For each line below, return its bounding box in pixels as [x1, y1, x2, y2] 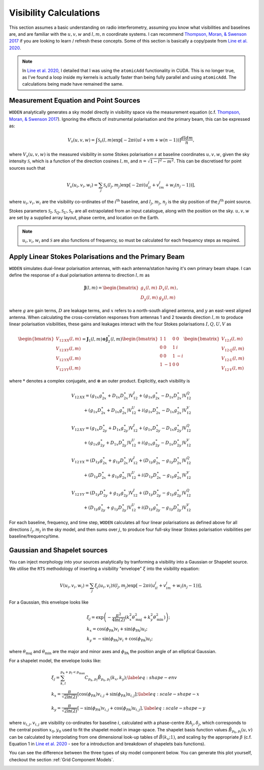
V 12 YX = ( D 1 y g [71, 458, 103, 464]
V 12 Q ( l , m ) [221, 346, 244, 352]
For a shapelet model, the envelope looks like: [9, 657, 102, 663]
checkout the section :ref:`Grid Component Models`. [9, 756, 114, 763]
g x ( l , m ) [140, 285, 157, 292]
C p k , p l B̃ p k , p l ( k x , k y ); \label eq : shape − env [85, 675, 177, 682]
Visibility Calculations [9, 7, 100, 18]
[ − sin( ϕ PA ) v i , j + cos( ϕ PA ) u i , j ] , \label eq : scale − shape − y [77, 705, 206, 712]
